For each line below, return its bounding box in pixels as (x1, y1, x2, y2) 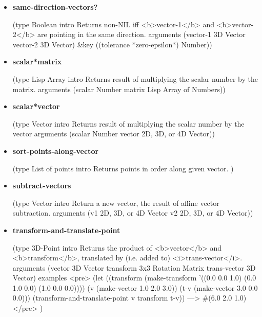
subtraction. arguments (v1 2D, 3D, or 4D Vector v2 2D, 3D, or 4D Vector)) (12, 207, 253, 218)
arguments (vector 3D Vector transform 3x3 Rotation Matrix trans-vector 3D (12, 262, 256, 273)
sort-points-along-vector (12, 145, 99, 156)
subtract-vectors (12, 180, 71, 191)
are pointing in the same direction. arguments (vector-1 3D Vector (37, 29, 246, 40)
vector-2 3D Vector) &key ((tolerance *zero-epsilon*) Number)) (12, 39, 212, 49)
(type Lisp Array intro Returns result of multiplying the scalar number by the (12, 73, 258, 84)
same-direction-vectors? (12, 2, 98, 12)
